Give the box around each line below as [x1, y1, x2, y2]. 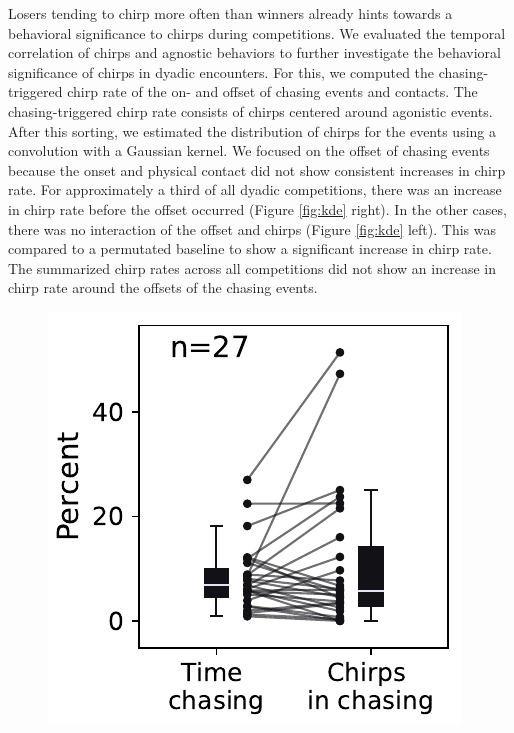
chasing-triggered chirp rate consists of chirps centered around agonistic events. [8, 100, 493, 121]
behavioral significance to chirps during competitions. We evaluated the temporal [8, 22, 506, 43]
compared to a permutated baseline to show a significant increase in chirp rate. [8, 238, 492, 259]
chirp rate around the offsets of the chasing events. [8, 277, 318, 298]
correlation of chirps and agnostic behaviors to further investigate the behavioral [8, 42, 501, 63]
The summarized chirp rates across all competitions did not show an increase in [8, 257, 496, 278]
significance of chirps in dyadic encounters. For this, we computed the [8, 61, 435, 82]
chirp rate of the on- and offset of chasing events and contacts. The [67, 81, 478, 102]
